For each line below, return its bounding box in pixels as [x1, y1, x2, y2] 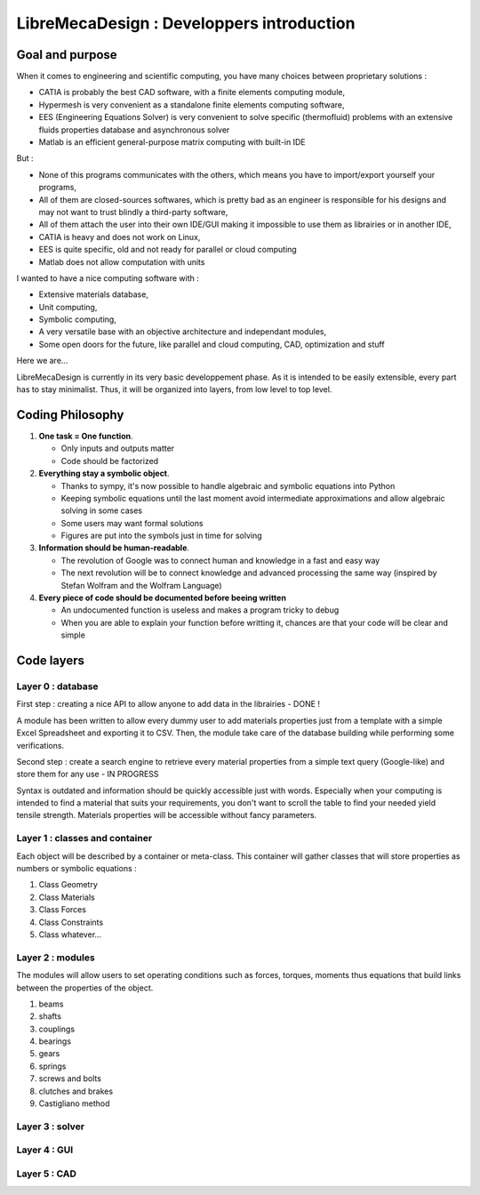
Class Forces [38, 904, 86, 915]
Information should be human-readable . [38, 542, 190, 553]
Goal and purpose [16, 47, 117, 62]
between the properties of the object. [16, 982, 154, 993]
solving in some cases [60, 505, 142, 516]
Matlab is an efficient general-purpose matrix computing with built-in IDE [38, 137, 306, 148]
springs [38, 1061, 67, 1071]
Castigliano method [38, 1098, 110, 1109]
